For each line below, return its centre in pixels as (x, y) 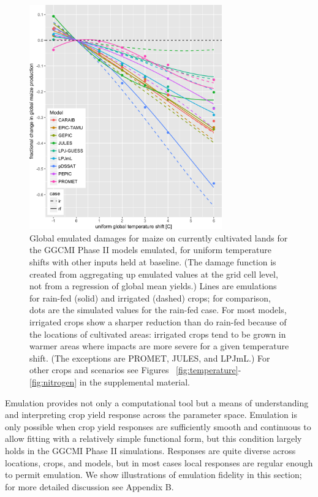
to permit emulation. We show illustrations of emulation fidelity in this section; (153, 475)
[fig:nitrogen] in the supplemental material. (110, 381)
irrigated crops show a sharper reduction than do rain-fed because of (158, 322)
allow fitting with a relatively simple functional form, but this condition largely (153, 438)
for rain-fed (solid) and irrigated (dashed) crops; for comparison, (150, 298)
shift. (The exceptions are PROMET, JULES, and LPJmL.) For (150, 358)
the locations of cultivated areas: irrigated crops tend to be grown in (158, 334)
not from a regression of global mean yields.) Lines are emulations (153, 286)
